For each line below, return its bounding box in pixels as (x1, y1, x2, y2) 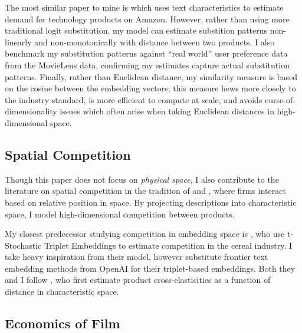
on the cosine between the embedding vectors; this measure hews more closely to (5, 82, 296, 94)
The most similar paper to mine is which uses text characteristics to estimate (5, 1, 284, 13)
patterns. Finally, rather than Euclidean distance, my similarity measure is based (5, 70, 298, 83)
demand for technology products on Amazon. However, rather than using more (5, 12, 290, 25)
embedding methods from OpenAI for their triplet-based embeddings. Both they (5, 262, 296, 274)
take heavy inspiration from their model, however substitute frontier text (5, 250, 268, 263)
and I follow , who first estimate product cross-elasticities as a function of (5, 273, 271, 286)
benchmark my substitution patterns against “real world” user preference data (5, 47, 288, 60)
